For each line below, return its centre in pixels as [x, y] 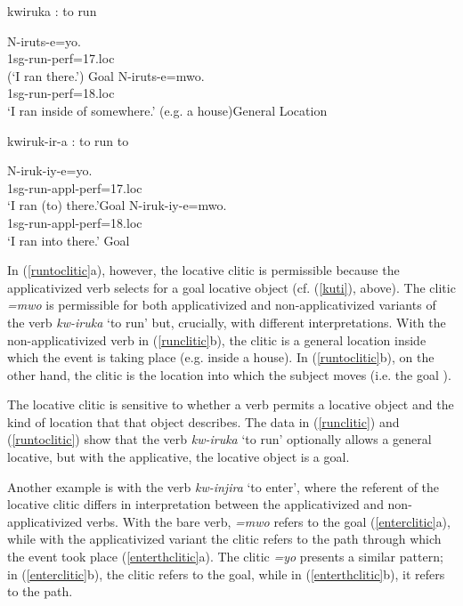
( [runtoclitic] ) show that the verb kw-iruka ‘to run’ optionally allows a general [219, 439]
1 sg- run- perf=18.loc [61, 93]
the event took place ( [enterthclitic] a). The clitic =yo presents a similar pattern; [225, 557]
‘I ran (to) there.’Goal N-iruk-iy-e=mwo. [117, 205]
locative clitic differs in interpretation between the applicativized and [195, 504]
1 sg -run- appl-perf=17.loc [75, 187]
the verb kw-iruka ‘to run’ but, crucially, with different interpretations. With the [227, 322]
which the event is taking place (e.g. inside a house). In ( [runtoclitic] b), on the [221, 357]
